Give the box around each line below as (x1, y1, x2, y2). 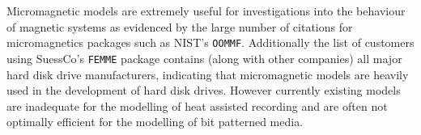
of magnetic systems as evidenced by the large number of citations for (6, 18, 353, 35)
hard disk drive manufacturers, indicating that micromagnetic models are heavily (6, 65, 409, 82)
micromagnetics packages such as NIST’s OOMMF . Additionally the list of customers (6, 34, 415, 51)
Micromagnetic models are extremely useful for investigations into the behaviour (6, 2, 406, 19)
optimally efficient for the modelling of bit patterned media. (6, 113, 304, 130)
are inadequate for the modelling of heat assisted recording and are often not (6, 97, 388, 114)
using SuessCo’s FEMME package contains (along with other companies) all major (6, 49, 402, 66)
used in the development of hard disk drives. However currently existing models (6, 82, 401, 99)
